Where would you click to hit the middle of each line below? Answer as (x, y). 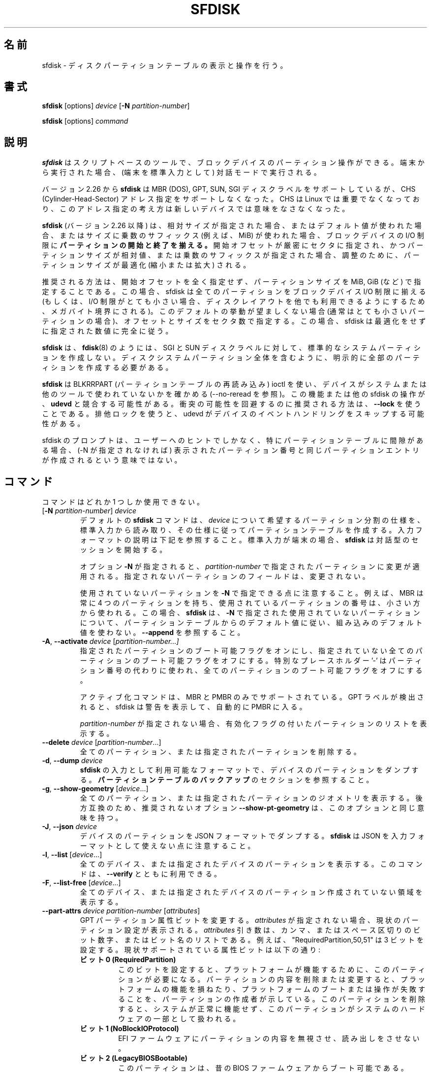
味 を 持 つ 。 (101, 818)
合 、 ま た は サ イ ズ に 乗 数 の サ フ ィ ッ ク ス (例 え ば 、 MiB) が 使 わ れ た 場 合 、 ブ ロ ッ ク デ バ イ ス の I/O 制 (233, 235)
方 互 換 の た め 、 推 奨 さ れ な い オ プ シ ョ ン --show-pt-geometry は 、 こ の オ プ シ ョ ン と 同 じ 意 (252, 808)
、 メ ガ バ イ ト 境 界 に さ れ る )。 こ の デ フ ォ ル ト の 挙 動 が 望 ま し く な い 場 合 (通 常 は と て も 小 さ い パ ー (233, 311)
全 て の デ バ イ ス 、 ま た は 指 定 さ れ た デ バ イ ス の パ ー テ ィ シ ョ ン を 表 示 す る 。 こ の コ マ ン (251, 864)
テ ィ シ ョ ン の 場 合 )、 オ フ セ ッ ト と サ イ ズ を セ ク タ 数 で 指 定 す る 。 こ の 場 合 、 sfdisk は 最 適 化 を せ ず (234, 321)
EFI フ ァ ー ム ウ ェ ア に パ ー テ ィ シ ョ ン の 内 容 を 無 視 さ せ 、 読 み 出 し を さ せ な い (269, 1039)
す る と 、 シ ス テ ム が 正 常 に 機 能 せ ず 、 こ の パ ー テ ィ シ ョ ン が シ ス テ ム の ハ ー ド (272, 1009)
